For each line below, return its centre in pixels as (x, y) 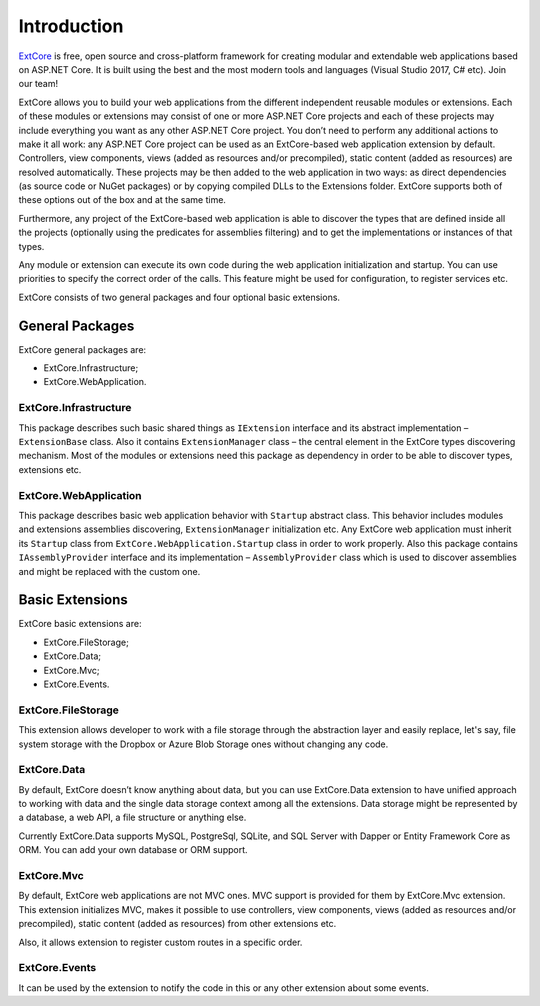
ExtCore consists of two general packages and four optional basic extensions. (179, 297)
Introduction (71, 26)
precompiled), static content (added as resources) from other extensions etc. (177, 924)
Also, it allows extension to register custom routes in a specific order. (160, 942)
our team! (38, 84)
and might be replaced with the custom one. (109, 571)
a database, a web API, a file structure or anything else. (132, 817)
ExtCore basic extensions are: (80, 624)
